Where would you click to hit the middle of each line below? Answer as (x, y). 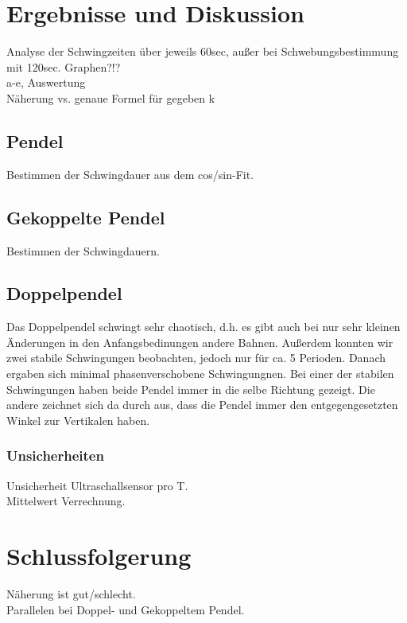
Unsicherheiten (55, 456)
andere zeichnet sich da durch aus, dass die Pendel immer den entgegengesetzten (202, 405)
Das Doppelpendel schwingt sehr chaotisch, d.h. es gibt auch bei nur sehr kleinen (203, 327)
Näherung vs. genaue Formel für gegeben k (111, 97)
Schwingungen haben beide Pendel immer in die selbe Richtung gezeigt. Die (191, 389)
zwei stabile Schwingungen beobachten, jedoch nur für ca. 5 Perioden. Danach (196, 358)
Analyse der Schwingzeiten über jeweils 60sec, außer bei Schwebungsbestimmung (203, 51)
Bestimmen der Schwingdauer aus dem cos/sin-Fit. (130, 174)
